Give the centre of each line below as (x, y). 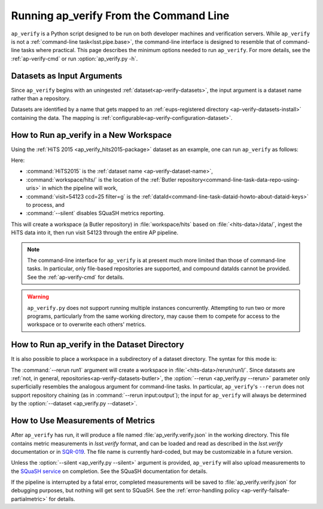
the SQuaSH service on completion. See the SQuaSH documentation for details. (109, 471)
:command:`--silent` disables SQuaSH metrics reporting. (95, 213)
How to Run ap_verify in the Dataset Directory (98, 345)
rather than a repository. (41, 98)
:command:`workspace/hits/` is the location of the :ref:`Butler (101, 179)
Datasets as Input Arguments (67, 76)
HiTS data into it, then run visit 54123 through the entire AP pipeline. (95, 233)
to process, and (45, 205)
